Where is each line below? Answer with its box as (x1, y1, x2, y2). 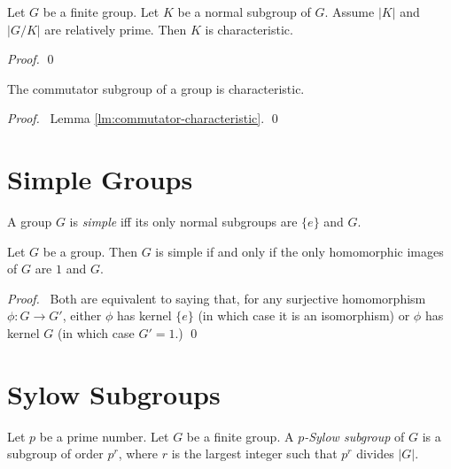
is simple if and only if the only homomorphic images (155, 242, 444, 260)
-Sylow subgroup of (304, 427, 405, 445)
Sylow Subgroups (7, 375, 221, 411)
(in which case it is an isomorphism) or (198, 306, 410, 325)
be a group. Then (43, 242, 137, 260)
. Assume (324, 3, 375, 20)
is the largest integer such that (171, 444, 338, 463)
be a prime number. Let (39, 427, 169, 445)
